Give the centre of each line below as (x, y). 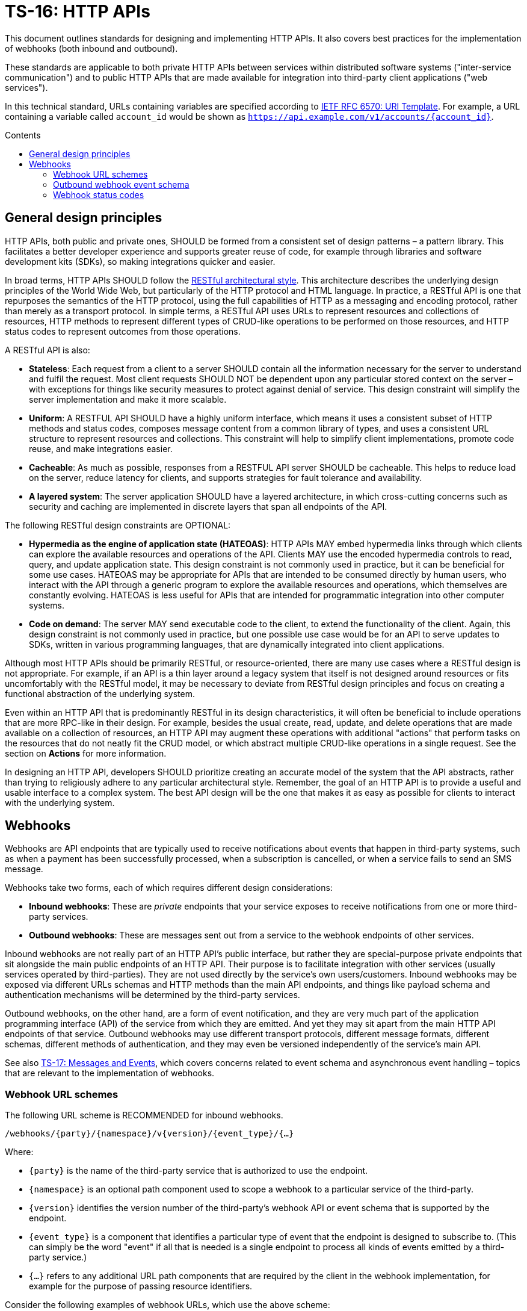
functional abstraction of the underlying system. (100, 693)
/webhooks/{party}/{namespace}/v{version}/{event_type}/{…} (149, 1134)
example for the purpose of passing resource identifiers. (141, 1286)
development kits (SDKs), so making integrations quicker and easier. (140, 261)
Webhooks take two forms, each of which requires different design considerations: (169, 888)
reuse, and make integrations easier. (101, 448)
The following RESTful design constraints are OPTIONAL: (118, 525)
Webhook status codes (99, 194)
